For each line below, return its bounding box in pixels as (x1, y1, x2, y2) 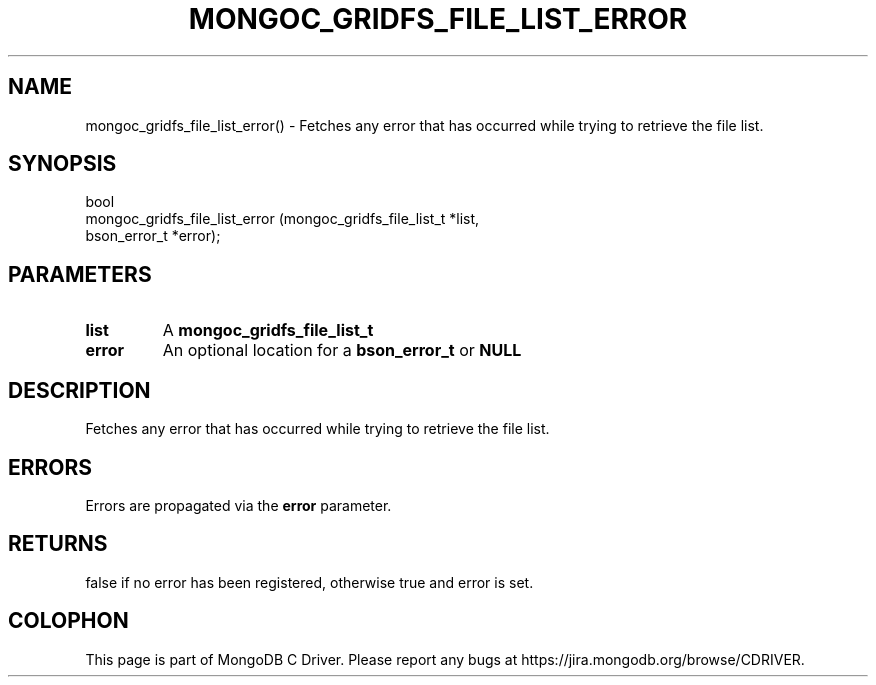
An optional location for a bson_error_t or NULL (162, 340, 522, 361)
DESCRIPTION (8, 377, 151, 403)
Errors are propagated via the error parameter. (85, 496, 392, 514)
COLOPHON (8, 608, 129, 634)
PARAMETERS (8, 261, 152, 287)
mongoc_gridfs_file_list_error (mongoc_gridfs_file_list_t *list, (85, 210, 480, 228)
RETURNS (8, 531, 108, 557)
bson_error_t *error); (85, 227, 221, 245)
